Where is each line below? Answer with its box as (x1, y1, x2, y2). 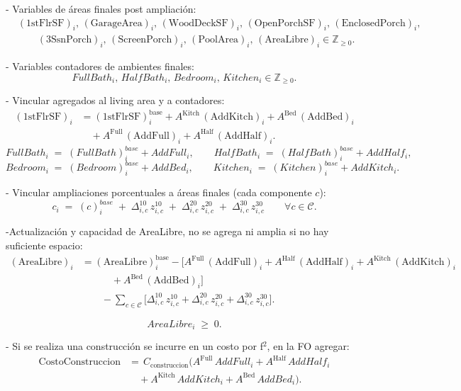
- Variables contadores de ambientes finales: (6, 59, 194, 74)
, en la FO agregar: (267, 339, 350, 353)
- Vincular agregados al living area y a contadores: (6, 93, 225, 108)
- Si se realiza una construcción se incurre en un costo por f (6, 339, 263, 353)
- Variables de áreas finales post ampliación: (6, 1, 196, 16)
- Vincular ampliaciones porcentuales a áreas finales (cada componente (6, 185, 312, 200)
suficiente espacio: (6, 237, 83, 252)
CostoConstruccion (38, 357, 121, 368)
